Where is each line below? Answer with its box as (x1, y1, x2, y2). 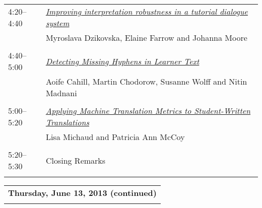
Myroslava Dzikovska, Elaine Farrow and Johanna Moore (45, 32, 247, 43)
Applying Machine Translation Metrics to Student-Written (45, 105, 251, 116)
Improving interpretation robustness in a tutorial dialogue (45, 6, 248, 17)
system (45, 17, 70, 29)
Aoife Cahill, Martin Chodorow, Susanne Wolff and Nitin (45, 76, 247, 87)
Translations (45, 116, 89, 128)
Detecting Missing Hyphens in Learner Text (45, 55, 200, 67)
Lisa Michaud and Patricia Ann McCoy (45, 131, 185, 143)
